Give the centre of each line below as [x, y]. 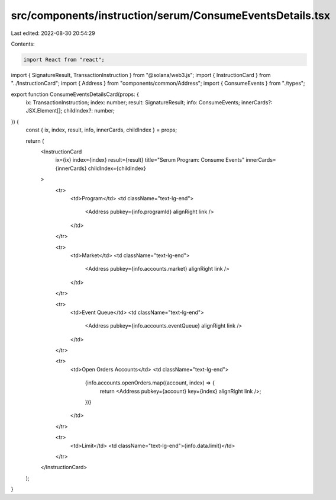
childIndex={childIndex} [117, 168]
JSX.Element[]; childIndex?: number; [70, 111]
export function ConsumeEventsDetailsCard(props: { [75, 94]
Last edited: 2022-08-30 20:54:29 [53, 33]
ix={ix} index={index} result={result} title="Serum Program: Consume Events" [150, 160]
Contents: [23, 44]
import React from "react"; [64, 60]
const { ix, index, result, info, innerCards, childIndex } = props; [101, 130]
